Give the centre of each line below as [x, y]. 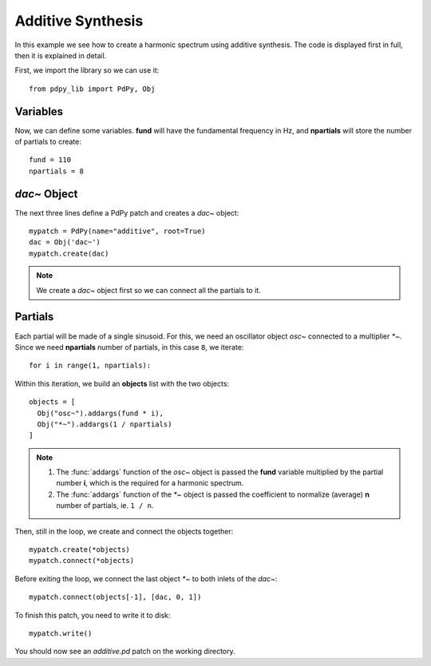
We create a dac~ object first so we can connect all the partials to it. [148, 290]
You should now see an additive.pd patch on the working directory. [125, 652]
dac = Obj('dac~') [65, 242]
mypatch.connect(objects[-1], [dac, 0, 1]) [115, 597]
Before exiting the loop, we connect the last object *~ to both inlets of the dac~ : [146, 578]
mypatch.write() [61, 633]
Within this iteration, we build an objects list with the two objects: [122, 383]
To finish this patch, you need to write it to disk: [93, 615]
